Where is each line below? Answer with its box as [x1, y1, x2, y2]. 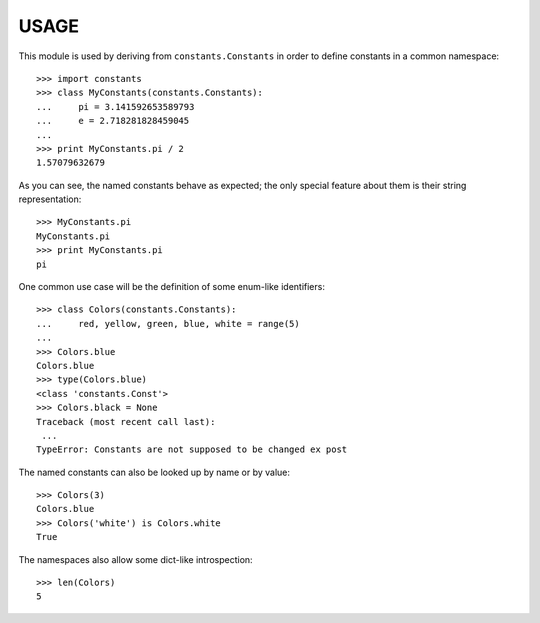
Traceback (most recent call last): [36, 416, 216, 427]
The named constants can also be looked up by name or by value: [18, 466, 290, 478]
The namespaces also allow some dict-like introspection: [18, 553, 254, 565]
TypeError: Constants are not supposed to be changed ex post [36, 444, 348, 455]
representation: [18, 193, 82, 205]
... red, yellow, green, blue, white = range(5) [36, 318, 300, 329]
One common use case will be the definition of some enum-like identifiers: [18, 281, 325, 293]
